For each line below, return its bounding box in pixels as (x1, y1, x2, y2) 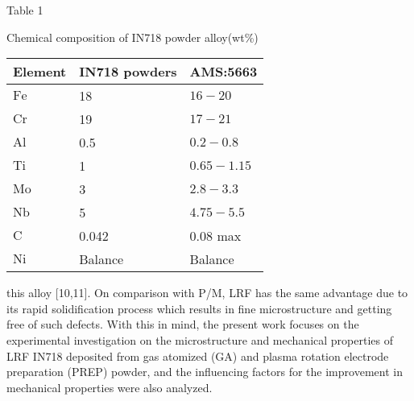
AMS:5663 (189, 62, 258, 81)
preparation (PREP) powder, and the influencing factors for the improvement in (6, 363, 403, 380)
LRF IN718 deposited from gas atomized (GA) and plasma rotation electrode (6, 347, 389, 364)
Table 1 (6, 2, 43, 18)
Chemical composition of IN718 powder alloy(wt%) (6, 28, 259, 45)
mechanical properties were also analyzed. (6, 378, 213, 395)
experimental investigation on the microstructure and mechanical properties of (6, 331, 393, 348)
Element (13, 62, 67, 81)
